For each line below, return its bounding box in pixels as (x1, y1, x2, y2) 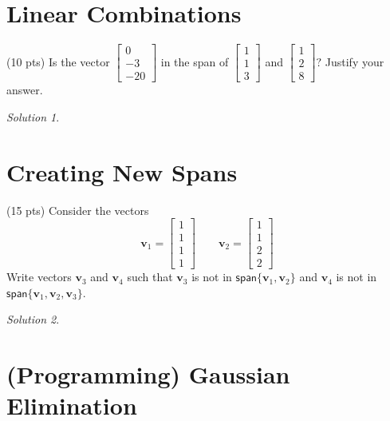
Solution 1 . (6, 108, 60, 125)
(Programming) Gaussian (6, 358, 290, 391)
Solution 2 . (6, 311, 60, 328)
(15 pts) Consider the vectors (6, 201, 149, 218)
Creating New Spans (6, 155, 238, 188)
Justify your (325, 53, 384, 70)
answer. (6, 81, 43, 98)
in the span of (160, 53, 229, 70)
